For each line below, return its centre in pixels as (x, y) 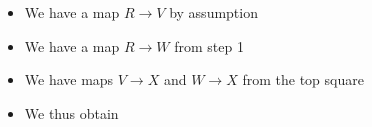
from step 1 (209, 45)
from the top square (303, 79)
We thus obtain (71, 112)
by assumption (213, 12)
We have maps (69, 79)
